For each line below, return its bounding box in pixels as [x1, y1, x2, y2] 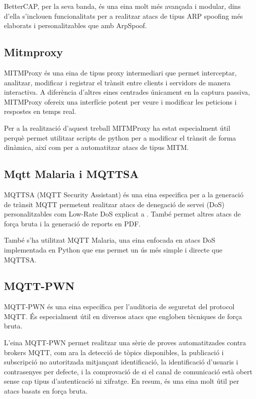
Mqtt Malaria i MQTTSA [4, 166, 139, 181]
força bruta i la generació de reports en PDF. [4, 218, 141, 228]
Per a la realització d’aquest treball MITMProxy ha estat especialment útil [4, 122, 230, 133]
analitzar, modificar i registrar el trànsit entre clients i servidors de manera [4, 77, 230, 87]
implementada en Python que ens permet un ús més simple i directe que [4, 244, 222, 254]
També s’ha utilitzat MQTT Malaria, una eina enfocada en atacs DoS [4, 235, 216, 245]
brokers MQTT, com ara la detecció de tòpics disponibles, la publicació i [4, 347, 224, 357]
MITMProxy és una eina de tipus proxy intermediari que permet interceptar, [4, 67, 237, 77]
